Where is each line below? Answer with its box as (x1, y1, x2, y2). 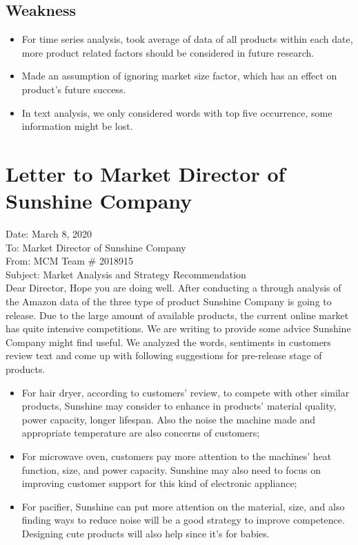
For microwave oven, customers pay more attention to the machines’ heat (21, 448, 332, 463)
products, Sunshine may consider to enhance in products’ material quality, (21, 399, 337, 413)
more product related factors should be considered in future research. (21, 45, 315, 59)
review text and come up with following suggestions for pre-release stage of (6, 348, 322, 363)
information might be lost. (21, 119, 133, 133)
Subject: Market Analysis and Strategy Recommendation (6, 267, 246, 281)
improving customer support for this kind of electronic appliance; (21, 476, 297, 490)
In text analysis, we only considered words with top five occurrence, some (21, 105, 332, 119)
